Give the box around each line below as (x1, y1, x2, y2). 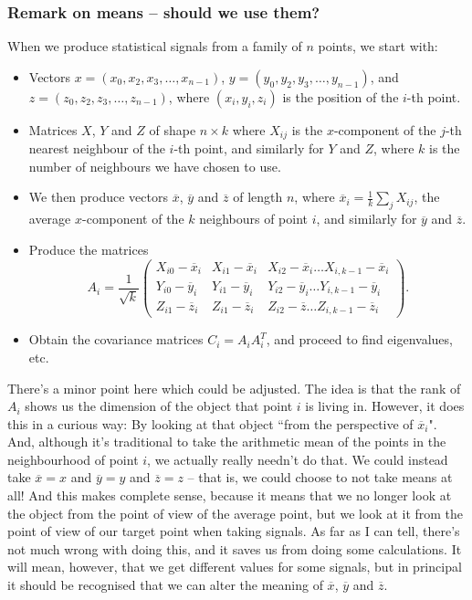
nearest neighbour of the (28, 139, 165, 158)
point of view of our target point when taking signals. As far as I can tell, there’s (7, 521, 460, 541)
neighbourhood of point (7, 449, 139, 468)
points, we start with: (318, 37, 438, 56)
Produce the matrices (28, 239, 149, 258)
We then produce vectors (28, 187, 169, 206)
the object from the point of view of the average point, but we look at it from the (7, 503, 464, 522)
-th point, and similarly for (173, 139, 324, 158)
